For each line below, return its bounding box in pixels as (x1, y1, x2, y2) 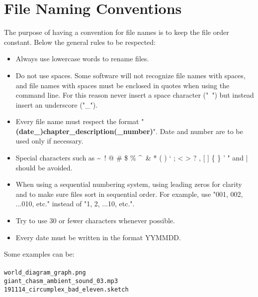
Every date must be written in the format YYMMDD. (15, 232, 181, 242)
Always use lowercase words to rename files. (15, 53, 149, 64)
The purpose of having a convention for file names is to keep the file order (4, 27, 229, 37)
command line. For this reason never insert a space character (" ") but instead (15, 90, 254, 100)
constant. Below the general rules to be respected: (4, 36, 156, 47)
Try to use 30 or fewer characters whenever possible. (15, 215, 175, 226)
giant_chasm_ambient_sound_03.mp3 (4, 278, 118, 285)
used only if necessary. (15, 136, 84, 146)
